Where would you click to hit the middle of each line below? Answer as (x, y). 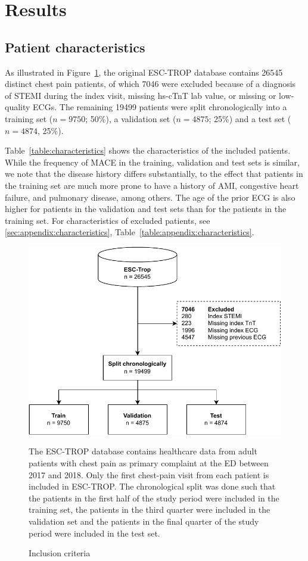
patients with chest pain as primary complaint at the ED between (149, 463)
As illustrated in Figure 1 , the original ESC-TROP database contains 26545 (144, 72)
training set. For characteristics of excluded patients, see (108, 220)
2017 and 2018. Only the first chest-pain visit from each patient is (149, 474)
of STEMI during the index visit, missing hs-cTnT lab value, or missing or (141, 95)
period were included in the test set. (94, 533)
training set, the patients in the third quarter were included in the (150, 509)
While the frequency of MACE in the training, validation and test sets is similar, (152, 162)
